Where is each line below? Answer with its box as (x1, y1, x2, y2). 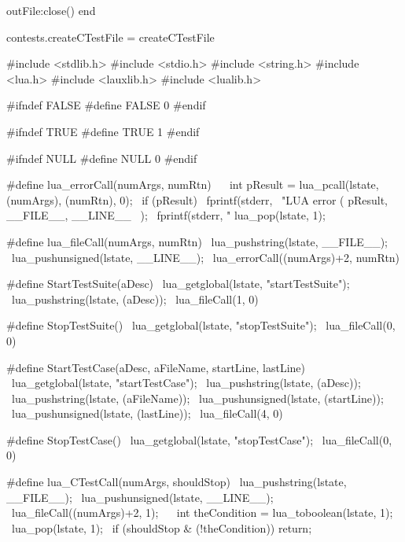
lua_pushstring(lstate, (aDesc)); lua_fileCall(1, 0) (11, 290, 259, 307)
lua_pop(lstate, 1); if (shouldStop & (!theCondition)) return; (11, 519, 312, 536)
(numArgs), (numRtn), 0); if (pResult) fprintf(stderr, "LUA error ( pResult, (6, 191, 388, 208)
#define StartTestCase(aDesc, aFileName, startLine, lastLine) (6, 359, 305, 375)
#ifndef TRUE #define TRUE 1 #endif (6, 123, 200, 139)
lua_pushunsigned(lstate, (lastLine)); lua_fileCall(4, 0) (11, 405, 283, 422)
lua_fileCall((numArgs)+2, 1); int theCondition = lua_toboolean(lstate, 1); (11, 504, 393, 521)
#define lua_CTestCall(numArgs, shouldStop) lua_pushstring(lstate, (6, 474, 347, 490)
